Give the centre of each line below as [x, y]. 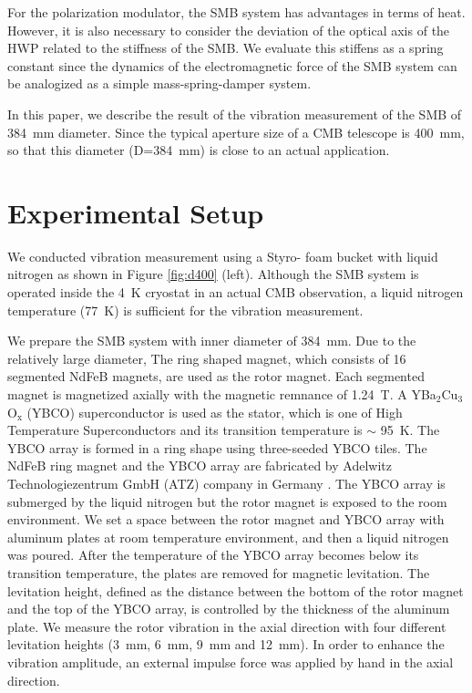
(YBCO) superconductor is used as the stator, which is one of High [215, 412]
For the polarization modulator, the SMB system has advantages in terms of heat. [236, 12]
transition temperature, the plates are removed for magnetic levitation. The [219, 572]
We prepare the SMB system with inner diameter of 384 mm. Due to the [212, 341]
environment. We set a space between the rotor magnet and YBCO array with [226, 519]
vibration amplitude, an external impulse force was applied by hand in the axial [231, 662]
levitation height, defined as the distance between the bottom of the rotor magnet [236, 590]
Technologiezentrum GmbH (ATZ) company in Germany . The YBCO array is [226, 483]
